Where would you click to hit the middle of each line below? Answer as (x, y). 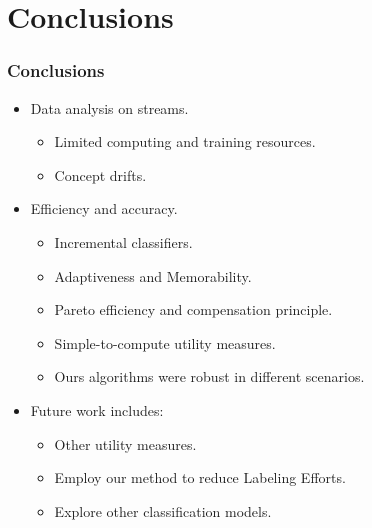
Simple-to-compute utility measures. (165, 342)
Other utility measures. (125, 443)
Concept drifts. (100, 174)
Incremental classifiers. (123, 241)
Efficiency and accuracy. (104, 208)
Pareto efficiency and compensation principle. (193, 309)
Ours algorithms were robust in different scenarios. (209, 376)
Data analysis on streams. (109, 107)
